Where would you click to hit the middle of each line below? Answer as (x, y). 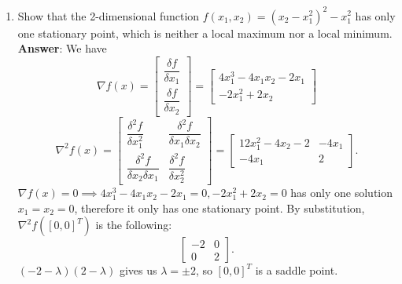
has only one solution (342, 193)
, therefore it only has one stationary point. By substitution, (219, 208)
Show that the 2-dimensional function (109, 15)
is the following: (134, 225)
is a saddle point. (297, 270)
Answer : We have (62, 48)
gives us (138, 270)
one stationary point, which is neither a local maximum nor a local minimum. (205, 33)
